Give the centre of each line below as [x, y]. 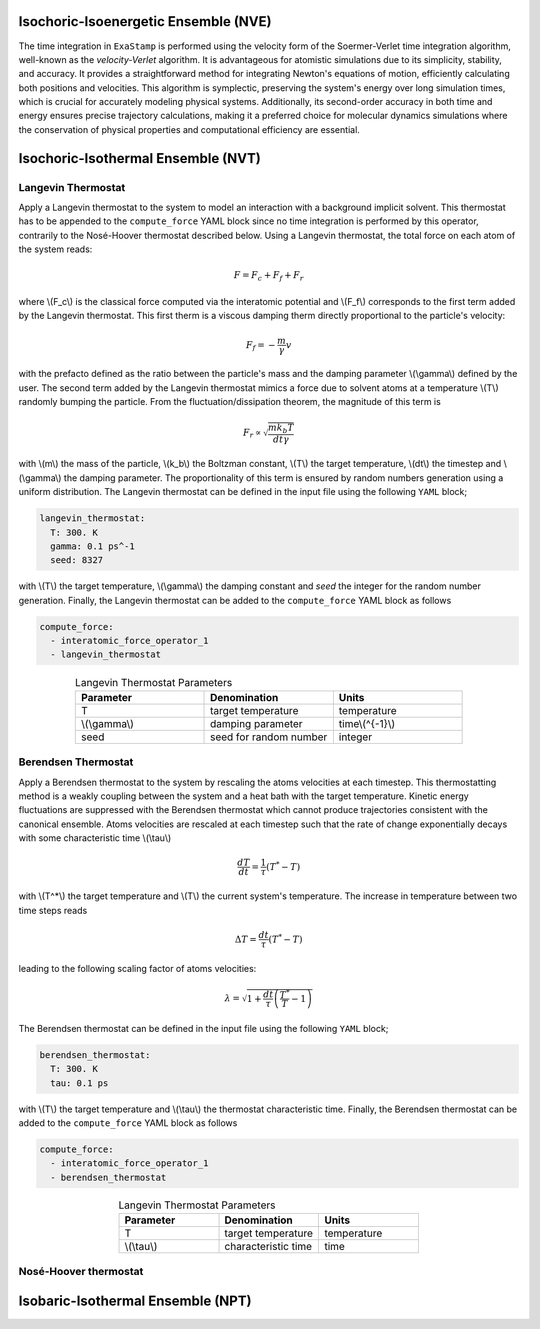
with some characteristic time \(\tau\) [95, 838]
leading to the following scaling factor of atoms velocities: [137, 968]
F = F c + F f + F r [268, 277]
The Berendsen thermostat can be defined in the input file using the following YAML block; [203, 1028]
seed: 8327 [77, 560]
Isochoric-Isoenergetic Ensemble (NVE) [145, 21]
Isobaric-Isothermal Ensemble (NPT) [135, 1301]
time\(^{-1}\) [367, 723]
